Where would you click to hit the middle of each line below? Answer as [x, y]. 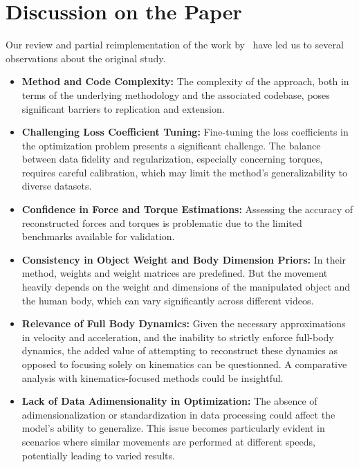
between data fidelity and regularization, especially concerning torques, [172, 159]
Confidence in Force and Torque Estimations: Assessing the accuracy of [187, 209]
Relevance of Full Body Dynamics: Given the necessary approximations [184, 323]
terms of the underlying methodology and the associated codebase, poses [176, 94]
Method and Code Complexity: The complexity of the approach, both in [185, 81]
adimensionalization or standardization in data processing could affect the [178, 414]
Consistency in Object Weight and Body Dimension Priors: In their [184, 259]
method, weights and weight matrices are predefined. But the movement [175, 273]
